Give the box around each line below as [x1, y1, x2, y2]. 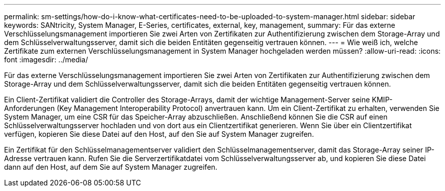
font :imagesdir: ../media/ [4, 55, 88, 64]
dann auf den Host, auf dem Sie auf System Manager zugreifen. [4, 163, 217, 171]
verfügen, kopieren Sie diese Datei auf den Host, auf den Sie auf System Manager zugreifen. [4, 130, 314, 138]
